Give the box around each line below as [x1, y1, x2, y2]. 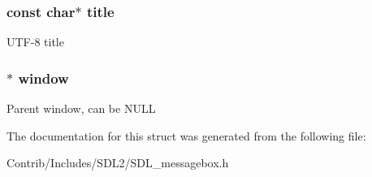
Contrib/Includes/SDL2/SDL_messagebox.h [6, 154, 229, 171]
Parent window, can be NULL [6, 100, 156, 117]
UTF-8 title [6, 33, 64, 50]
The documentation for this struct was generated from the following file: [6, 127, 366, 144]
